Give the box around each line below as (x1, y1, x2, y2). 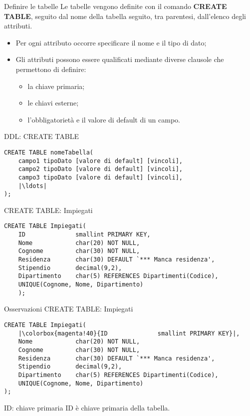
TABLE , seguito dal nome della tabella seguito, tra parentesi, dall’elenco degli (4, 10, 246, 21)
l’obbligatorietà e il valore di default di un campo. (27, 114, 180, 124)
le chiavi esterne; (27, 97, 79, 108)
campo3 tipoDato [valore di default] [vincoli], (18, 173, 183, 181)
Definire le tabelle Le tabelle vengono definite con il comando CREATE (4, 1, 227, 11)
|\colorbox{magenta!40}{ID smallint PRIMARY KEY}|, (18, 329, 240, 337)
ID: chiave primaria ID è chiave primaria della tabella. (4, 402, 170, 412)
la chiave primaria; (27, 80, 85, 91)
